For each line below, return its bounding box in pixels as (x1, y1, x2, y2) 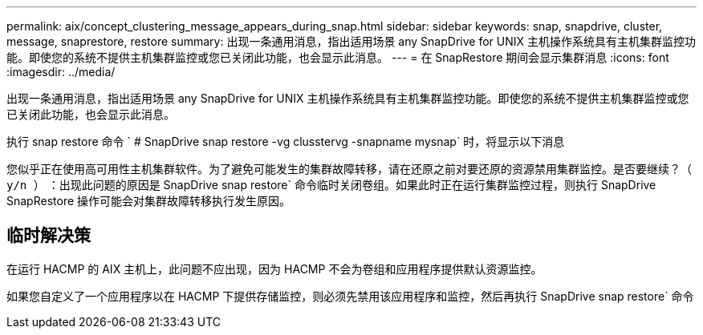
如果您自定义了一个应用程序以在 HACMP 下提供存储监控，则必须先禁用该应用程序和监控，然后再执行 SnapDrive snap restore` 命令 (6, 289, 694, 303)
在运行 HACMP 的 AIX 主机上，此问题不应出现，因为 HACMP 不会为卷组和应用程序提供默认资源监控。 (6, 261, 542, 276)
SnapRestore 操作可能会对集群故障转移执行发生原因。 (6, 194, 291, 208)
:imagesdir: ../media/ (6, 65, 116, 79)
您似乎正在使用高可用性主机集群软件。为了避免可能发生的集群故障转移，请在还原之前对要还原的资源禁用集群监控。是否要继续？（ (6, 163, 692, 176)
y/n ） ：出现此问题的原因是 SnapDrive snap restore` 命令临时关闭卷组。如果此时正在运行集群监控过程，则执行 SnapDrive (6, 178, 656, 192)
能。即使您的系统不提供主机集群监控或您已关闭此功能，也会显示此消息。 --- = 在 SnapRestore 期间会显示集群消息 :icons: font (6, 50, 669, 64)
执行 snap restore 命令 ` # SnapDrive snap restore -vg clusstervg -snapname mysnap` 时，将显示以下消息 (6, 135, 565, 148)
